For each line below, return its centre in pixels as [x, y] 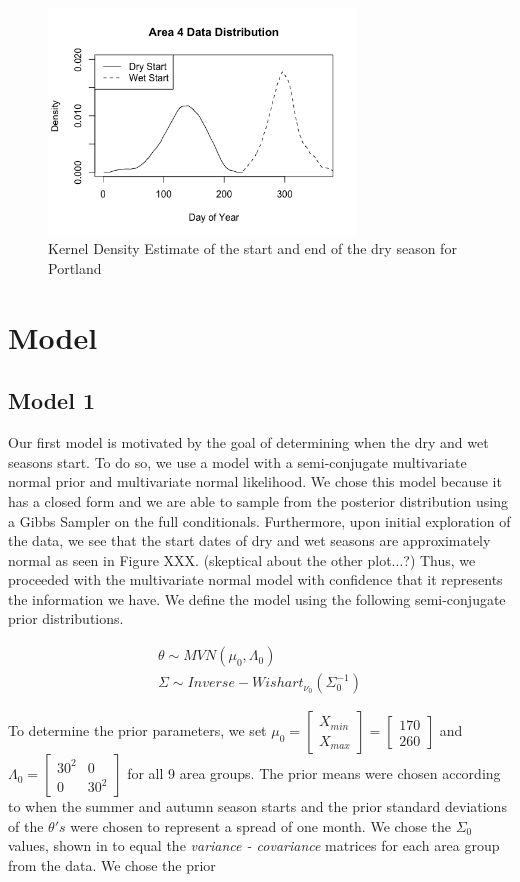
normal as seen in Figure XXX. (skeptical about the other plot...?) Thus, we [242, 559]
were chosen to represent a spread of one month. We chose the [260, 825]
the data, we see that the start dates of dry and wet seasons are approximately [249, 540]
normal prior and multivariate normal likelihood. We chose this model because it [255, 481]
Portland [75, 267]
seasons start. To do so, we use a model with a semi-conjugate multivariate [237, 461]
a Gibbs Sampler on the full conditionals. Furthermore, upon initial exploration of [259, 520]
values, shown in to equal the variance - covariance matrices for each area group [254, 845]
